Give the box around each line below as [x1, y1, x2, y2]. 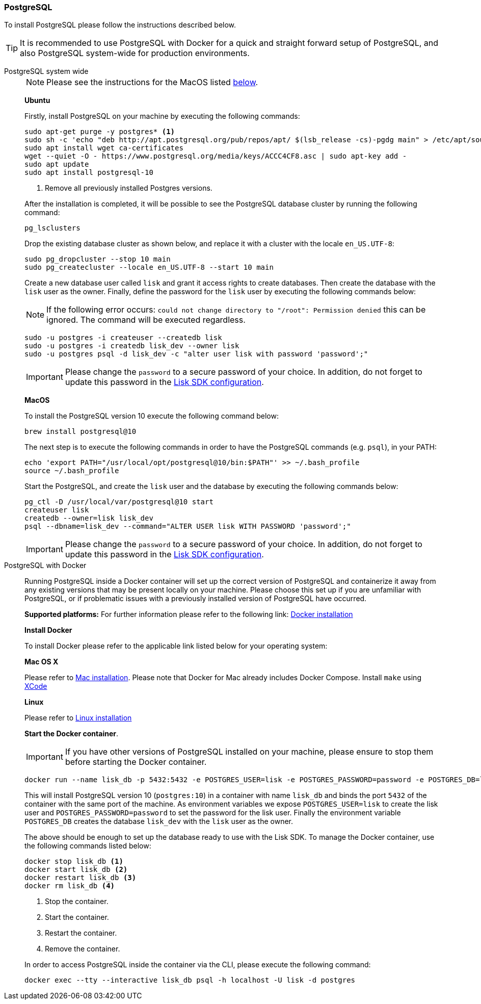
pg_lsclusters [24, 224, 81, 233]
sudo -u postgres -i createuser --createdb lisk [24, 333, 222, 342]
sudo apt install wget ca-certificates [24, 144, 183, 152]
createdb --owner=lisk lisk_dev [24, 514, 153, 523]
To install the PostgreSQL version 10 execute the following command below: [24, 411, 279, 421]
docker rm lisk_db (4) [24, 882, 115, 890]
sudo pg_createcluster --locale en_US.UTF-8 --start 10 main [24, 263, 274, 272]
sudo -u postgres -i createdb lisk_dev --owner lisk [24, 342, 239, 350]
